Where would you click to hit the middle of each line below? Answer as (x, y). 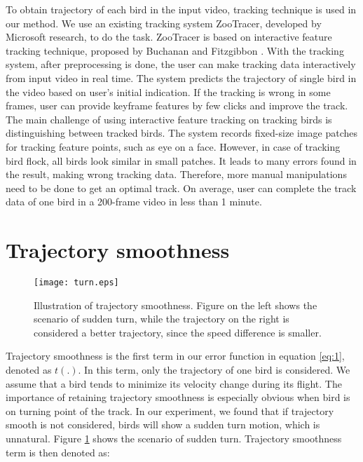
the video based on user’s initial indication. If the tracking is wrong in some (168, 91)
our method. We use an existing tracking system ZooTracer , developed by (164, 23)
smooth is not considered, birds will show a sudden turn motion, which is (163, 424)
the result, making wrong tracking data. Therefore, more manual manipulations (176, 174)
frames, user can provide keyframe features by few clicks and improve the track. (177, 106)
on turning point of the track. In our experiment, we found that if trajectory (170, 410)
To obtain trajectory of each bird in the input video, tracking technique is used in (181, 9)
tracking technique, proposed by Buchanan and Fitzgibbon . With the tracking (175, 50)
